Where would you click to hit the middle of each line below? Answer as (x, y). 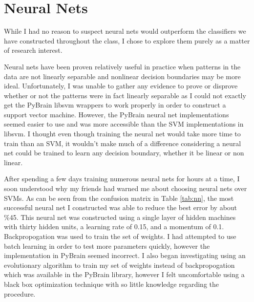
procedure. (20, 293)
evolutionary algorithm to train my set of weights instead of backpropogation (119, 265)
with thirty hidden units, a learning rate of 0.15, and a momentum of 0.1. (114, 226)
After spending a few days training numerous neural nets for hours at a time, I (122, 179)
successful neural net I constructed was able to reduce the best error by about (121, 207)
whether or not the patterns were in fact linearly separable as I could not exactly (125, 95)
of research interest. (33, 50)
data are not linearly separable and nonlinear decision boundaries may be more (122, 76)
